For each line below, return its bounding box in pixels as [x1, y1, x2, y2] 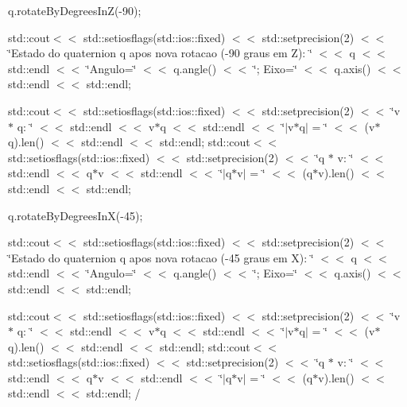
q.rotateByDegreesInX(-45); [8, 207, 143, 223]
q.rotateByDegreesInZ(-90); [8, 2, 141, 18]
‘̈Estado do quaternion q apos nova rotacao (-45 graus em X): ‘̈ [8, 249, 314, 266]
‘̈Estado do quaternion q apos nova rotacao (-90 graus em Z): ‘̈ [8, 45, 312, 61]
